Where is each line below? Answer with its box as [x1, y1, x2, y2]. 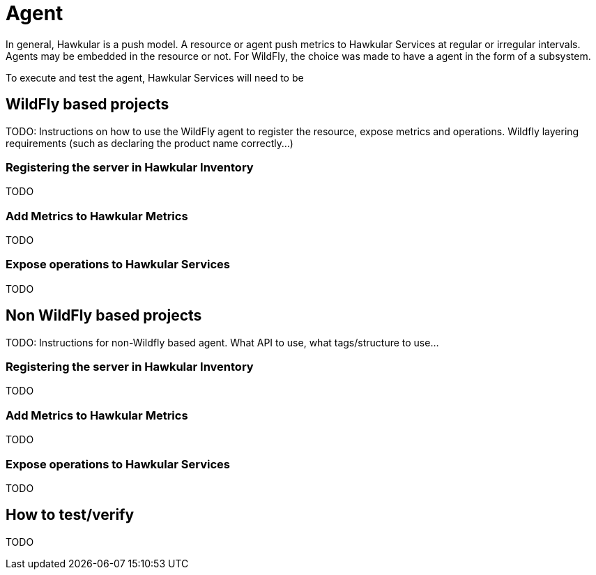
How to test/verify [6, 506, 135, 524]
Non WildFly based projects [6, 307, 202, 325]
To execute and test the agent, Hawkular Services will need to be [6, 71, 304, 84]
